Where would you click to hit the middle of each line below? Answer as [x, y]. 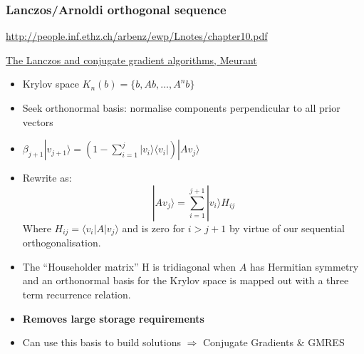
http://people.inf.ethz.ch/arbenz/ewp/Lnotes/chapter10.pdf [137, 36]
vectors [38, 121]
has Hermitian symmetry [304, 266]
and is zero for [154, 228]
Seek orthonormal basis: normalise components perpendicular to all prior [181, 108]
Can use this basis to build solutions [102, 342]
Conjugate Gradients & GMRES [274, 342]
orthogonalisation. [62, 243]
